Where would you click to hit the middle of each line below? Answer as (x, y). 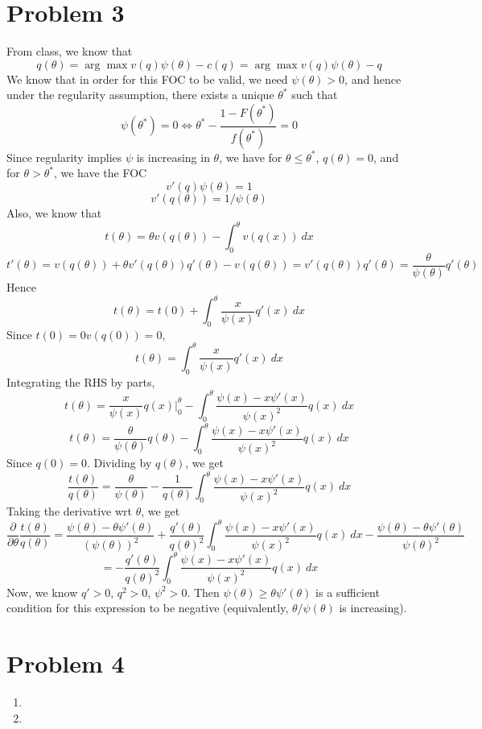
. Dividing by (119, 463)
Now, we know (42, 592)
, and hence (373, 79)
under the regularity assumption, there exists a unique (140, 95)
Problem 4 (66, 663)
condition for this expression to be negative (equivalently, (148, 608)
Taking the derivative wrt (70, 511)
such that (315, 95)
